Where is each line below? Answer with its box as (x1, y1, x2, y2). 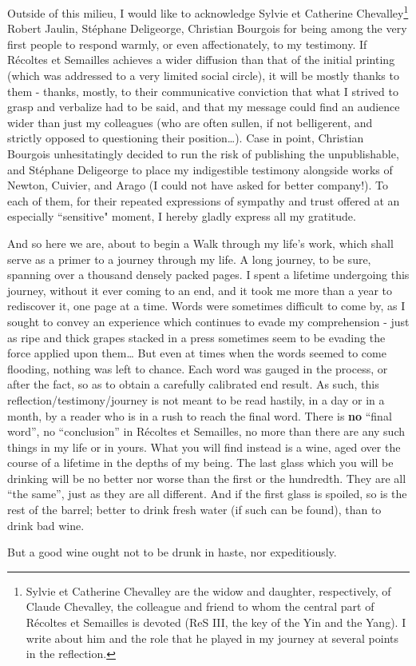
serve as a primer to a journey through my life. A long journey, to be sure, (7, 250, 371, 267)
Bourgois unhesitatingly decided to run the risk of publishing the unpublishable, (7, 146, 399, 162)
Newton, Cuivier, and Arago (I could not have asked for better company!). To (7, 177, 389, 193)
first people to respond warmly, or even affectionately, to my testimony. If (7, 35, 367, 52)
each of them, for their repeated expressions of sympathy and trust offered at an (7, 192, 400, 209)
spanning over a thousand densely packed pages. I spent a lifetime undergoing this (7, 266, 410, 283)
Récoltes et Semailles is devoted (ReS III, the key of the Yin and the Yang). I (26, 614, 406, 631)
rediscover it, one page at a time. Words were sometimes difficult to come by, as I (7, 297, 406, 314)
